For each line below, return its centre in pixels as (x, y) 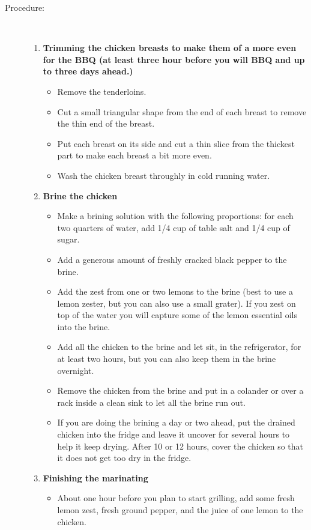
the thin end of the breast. (106, 123)
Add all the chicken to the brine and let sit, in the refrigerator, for (179, 347)
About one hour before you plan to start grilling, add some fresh (176, 498)
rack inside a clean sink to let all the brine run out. (151, 402)
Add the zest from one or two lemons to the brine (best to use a (175, 291)
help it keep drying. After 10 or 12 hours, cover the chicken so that (180, 446)
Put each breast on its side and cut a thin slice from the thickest (176, 143)
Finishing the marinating (95, 477)
